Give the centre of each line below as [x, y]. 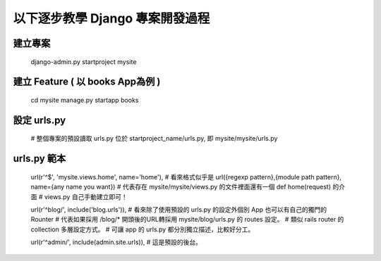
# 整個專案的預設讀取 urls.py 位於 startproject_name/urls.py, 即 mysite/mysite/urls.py [154, 139]
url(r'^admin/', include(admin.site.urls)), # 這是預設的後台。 [116, 242]
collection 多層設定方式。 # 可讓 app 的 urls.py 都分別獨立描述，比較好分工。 [143, 229]
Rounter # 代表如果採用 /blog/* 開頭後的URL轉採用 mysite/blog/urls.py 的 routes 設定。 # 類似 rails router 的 [187, 219]
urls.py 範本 [40, 159]
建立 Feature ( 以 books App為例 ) [87, 82]
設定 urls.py [40, 120]
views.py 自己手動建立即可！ [86, 196]
